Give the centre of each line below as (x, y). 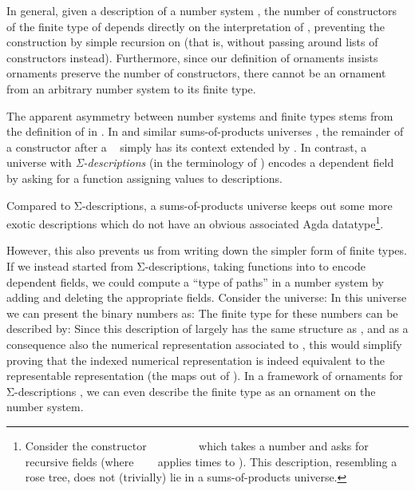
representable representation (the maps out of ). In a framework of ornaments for (205, 376)
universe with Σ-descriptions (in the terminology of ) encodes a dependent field (200, 162)
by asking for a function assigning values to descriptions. (144, 178)
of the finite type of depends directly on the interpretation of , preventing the (196, 26)
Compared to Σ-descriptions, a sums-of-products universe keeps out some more (200, 205)
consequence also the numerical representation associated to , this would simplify (204, 344)
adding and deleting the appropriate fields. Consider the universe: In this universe (207, 297)
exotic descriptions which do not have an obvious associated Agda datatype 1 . (195, 222)
